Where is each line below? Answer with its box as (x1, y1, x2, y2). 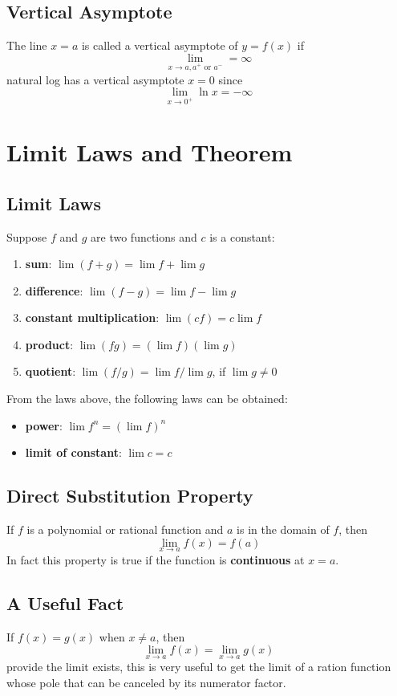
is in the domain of (237, 521, 330, 538)
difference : (25, 282, 83, 299)
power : (25, 417, 63, 433)
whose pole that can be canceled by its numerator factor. (6, 674, 286, 691)
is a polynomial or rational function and (26, 521, 224, 538)
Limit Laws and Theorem (6, 136, 293, 169)
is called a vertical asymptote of (81, 37, 238, 54)
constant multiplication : (25, 309, 160, 326)
